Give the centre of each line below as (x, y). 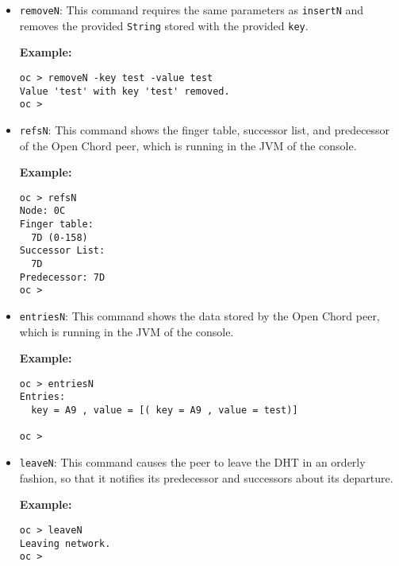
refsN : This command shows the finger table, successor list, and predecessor (205, 129)
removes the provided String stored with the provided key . (164, 25)
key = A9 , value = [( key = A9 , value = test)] (165, 411)
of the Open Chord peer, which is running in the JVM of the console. (188, 145)
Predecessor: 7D (62, 277)
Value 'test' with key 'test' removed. (125, 91)
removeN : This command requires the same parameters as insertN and (192, 10)
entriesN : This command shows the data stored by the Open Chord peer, (199, 315)
